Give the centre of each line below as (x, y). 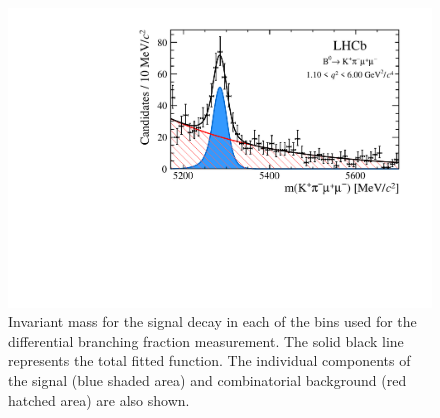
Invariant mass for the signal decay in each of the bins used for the (212, 321)
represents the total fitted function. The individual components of (209, 360)
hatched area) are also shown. (99, 399)
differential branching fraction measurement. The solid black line (206, 340)
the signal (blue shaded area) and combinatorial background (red (207, 380)
